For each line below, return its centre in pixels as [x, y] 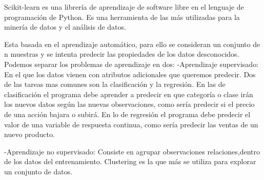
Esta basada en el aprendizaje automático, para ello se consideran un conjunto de [132, 44]
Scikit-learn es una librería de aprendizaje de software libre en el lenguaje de [124, 7]
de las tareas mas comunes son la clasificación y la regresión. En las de [115, 84]
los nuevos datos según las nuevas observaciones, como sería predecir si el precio [129, 104]
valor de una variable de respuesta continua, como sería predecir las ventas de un [131, 124]
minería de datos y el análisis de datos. [65, 27]
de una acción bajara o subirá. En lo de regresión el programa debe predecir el [127, 114]
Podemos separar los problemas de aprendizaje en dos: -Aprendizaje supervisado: [131, 64]
